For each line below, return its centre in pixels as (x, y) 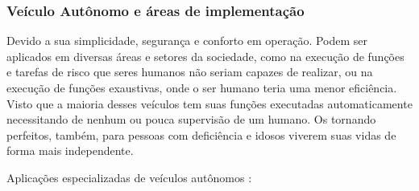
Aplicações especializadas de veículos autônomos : (129, 177)
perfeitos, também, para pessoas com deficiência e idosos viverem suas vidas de (201, 134)
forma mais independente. (70, 150)
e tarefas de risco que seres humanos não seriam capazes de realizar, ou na (190, 72)
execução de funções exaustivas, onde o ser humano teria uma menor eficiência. (202, 87)
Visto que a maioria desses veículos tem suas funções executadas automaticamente (209, 103)
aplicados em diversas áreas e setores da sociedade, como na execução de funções (205, 56)
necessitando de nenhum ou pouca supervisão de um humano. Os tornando (191, 119)
